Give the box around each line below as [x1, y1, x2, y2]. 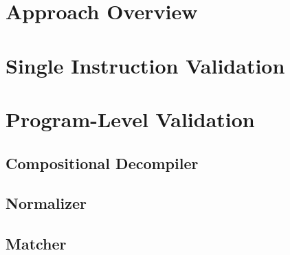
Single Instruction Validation [5, 51, 285, 79]
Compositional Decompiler [5, 152, 199, 173]
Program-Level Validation [5, 104, 255, 133]
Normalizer [5, 192, 87, 214]
